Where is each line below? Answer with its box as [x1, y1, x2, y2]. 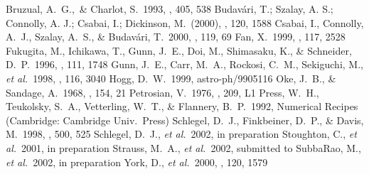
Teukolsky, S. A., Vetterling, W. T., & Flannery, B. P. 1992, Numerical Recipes [6, 99, 358, 114]
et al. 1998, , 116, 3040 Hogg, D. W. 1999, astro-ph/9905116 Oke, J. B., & [6, 70, 336, 85]
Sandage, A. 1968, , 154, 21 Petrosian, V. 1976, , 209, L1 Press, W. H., [6, 85, 319, 99]
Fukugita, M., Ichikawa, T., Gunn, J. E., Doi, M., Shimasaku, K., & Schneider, [6, 43, 352, 58]
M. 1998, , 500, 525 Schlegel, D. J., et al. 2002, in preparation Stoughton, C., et [6, 126, 357, 141]
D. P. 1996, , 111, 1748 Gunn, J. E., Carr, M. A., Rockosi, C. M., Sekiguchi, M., [6, 57, 363, 72]
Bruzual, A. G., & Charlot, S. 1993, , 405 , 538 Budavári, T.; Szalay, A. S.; [6, 1, 333, 16]
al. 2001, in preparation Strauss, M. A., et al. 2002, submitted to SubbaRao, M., [6, 140, 361, 155]
